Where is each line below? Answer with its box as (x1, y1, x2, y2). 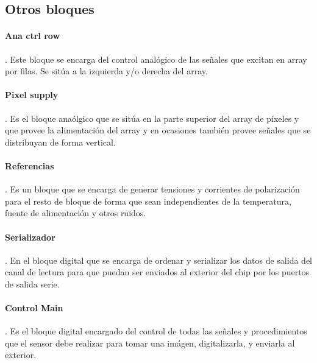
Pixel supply (5, 88, 59, 101)
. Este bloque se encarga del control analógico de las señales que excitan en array (5, 52, 307, 65)
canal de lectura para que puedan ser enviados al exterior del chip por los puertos (5, 266, 310, 278)
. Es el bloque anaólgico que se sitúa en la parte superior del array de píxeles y (5, 111, 299, 124)
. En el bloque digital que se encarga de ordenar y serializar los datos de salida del (5, 253, 312, 266)
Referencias (5, 159, 54, 172)
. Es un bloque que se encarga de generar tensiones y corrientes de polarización (5, 183, 300, 196)
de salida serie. (5, 277, 60, 290)
